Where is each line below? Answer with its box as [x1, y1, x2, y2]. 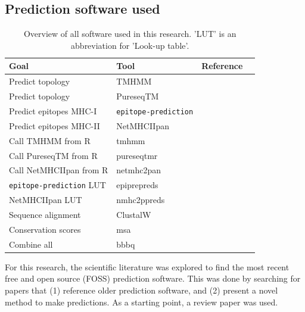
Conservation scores [9, 223, 81, 235]
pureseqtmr [116, 149, 158, 161]
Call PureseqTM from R [9, 149, 98, 161]
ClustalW [116, 208, 151, 220]
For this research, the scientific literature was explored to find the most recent [5, 260, 290, 273]
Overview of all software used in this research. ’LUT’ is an [23, 27, 236, 40]
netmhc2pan [116, 164, 161, 176]
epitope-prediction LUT [9, 179, 106, 191]
